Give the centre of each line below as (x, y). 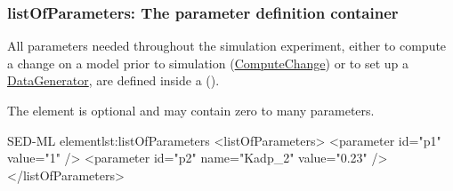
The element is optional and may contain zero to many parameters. (191, 110)
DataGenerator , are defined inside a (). (113, 80)
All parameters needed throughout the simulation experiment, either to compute (227, 46)
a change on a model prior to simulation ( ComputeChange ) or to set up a (208, 63)
